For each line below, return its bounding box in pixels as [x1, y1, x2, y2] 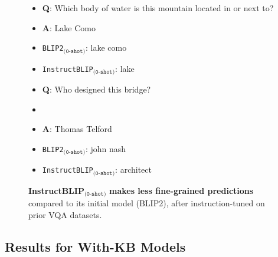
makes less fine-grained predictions [109, 184, 254, 196]
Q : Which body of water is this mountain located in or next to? [42, 2, 274, 14]
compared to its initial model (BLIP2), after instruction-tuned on [28, 197, 265, 209]
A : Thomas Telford [42, 123, 112, 135]
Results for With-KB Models [5, 237, 186, 255]
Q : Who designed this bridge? [42, 83, 151, 95]
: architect [115, 163, 152, 176]
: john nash [85, 142, 126, 154]
